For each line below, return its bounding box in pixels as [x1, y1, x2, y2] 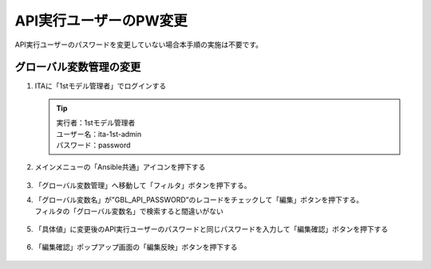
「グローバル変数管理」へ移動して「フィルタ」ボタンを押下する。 [34, 180, 251, 190]
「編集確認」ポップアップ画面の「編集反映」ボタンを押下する [34, 243, 238, 252]
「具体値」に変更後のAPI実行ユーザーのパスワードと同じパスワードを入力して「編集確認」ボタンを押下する [34, 224, 389, 234]
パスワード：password [56, 140, 131, 150]
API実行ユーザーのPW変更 [14, 12, 188, 29]
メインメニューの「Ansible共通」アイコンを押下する [34, 162, 206, 172]
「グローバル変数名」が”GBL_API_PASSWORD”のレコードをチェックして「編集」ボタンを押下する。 [34, 195, 364, 205]
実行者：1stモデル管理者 [56, 118, 136, 127]
